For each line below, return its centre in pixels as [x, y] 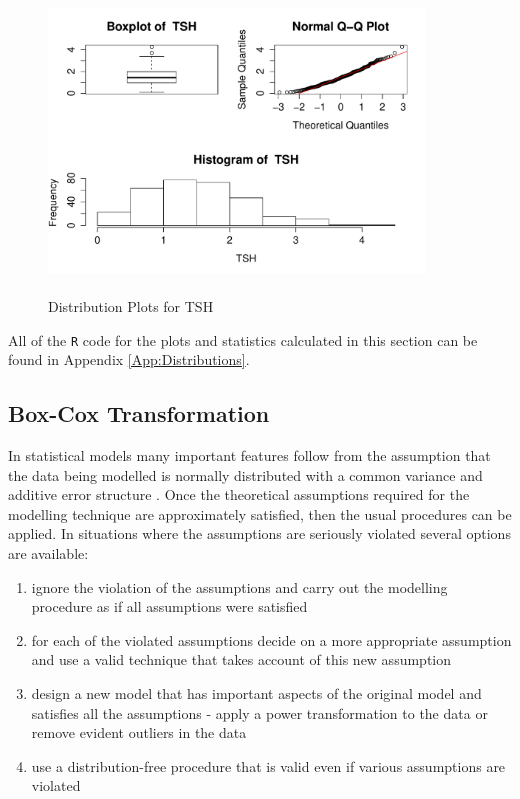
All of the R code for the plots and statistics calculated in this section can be [243, 339]
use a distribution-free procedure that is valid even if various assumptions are [268, 765]
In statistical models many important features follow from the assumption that [249, 455]
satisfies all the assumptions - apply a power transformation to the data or [259, 712]
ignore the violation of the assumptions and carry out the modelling [239, 586]
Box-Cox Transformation [139, 413]
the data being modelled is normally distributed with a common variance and [245, 474]
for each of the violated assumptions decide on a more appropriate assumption [271, 639]
